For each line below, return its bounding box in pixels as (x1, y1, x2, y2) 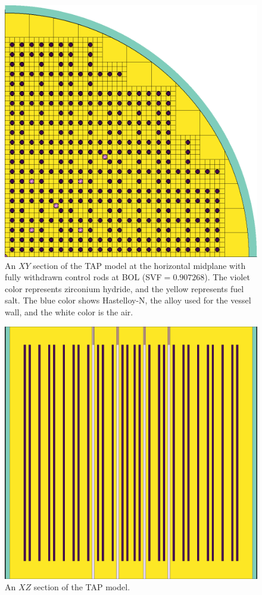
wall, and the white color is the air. (5, 305, 133, 318)
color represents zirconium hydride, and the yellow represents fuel (5, 282, 244, 295)
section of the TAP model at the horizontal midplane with (33, 259, 246, 271)
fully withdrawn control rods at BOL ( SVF (5, 271, 162, 283)
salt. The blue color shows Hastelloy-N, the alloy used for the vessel (5, 294, 251, 306)
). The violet (204, 271, 250, 283)
